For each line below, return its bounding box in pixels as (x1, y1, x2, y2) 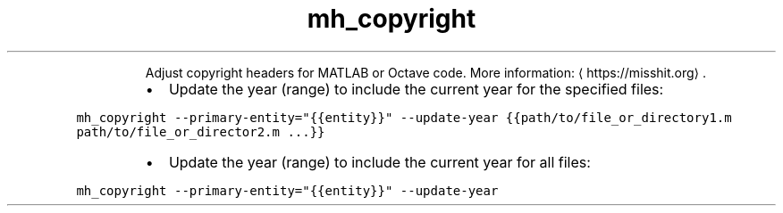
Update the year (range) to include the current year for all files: (168, 152, 591, 171)
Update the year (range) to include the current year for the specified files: (168, 79, 664, 98)
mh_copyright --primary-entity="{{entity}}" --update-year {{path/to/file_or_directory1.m (76, 110, 732, 125)
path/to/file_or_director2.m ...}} (76, 124, 325, 139)
